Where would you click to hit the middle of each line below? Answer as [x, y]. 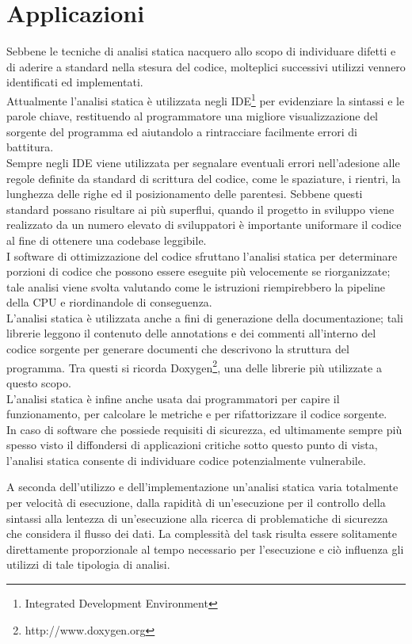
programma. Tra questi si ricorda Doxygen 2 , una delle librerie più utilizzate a [194, 366]
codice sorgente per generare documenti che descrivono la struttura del [178, 349]
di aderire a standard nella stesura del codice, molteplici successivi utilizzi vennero [206, 66]
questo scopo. [39, 382]
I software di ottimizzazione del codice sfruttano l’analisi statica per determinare [202, 255]
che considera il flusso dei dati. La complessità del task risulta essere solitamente [202, 533]
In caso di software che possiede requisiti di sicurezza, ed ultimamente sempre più [204, 429]
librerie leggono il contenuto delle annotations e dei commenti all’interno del [191, 333]
